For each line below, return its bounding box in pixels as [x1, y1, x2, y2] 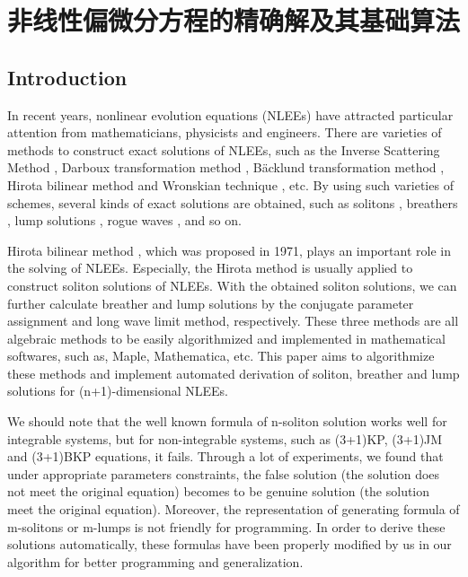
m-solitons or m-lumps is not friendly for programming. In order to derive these [7, 517, 446, 536]
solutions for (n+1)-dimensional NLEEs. [7, 381, 228, 400]
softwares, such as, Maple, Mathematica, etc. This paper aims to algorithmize [7, 346, 435, 365]
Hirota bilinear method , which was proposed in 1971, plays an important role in [7, 240, 451, 259]
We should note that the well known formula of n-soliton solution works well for [7, 412, 447, 431]
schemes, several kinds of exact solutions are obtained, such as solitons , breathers [7, 193, 458, 212]
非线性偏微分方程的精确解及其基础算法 [7, 2, 461, 39]
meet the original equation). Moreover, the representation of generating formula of [7, 500, 460, 519]
